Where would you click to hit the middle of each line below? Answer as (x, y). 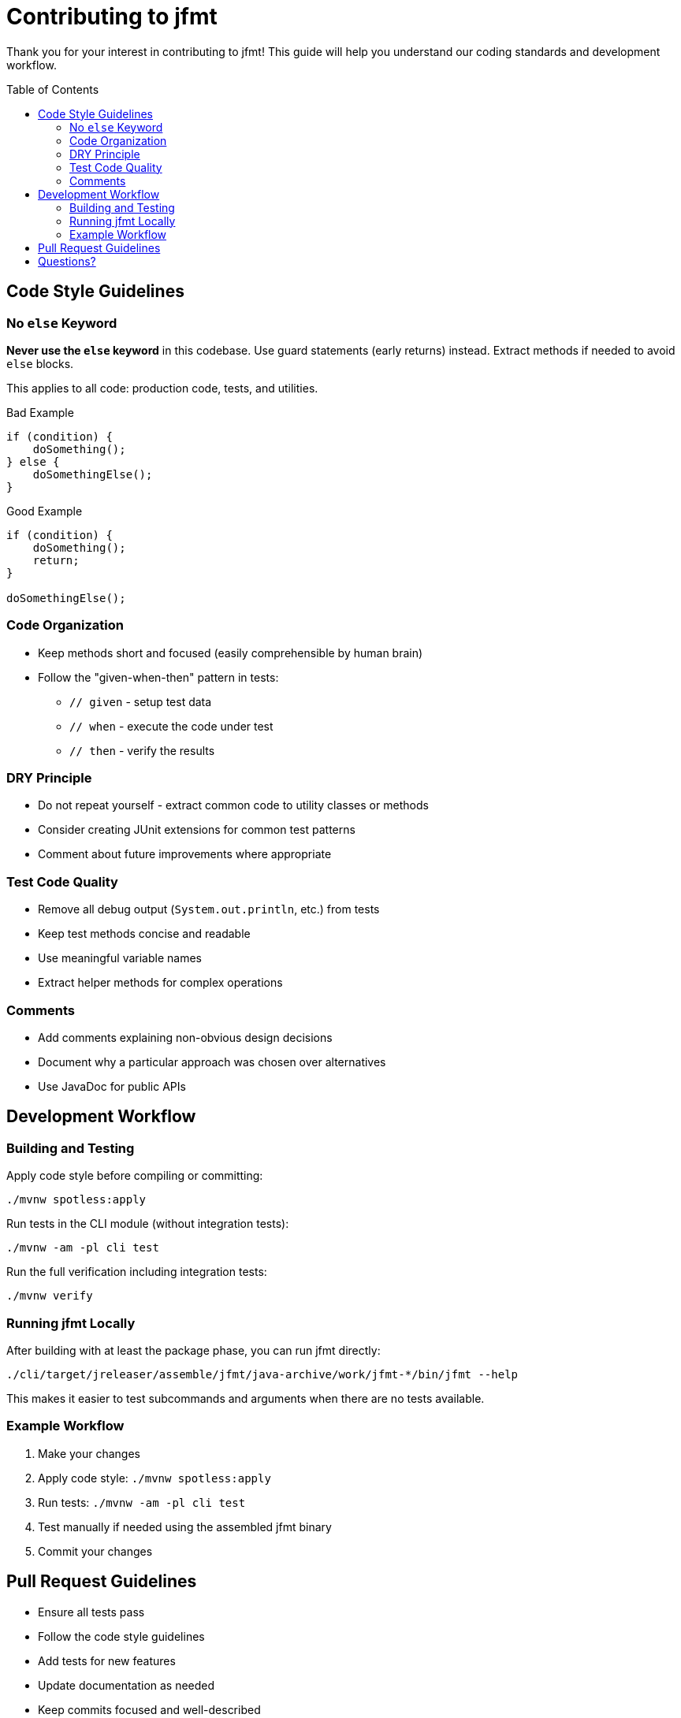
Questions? (67, 261)
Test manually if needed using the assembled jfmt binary (185, 1526)
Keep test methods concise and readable (144, 934)
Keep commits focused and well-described (149, 1709)
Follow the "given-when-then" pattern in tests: (158, 677)
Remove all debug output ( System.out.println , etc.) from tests (209, 909)
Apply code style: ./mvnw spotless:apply (154, 1478)
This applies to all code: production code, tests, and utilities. (162, 388)
